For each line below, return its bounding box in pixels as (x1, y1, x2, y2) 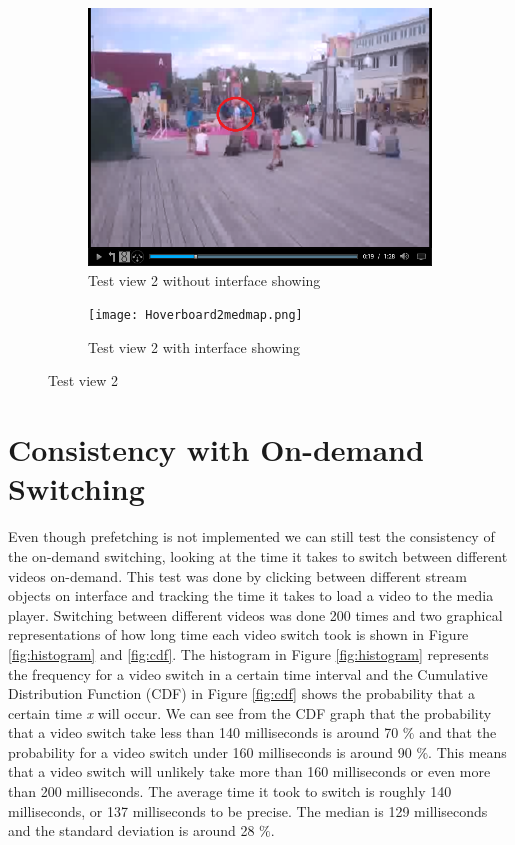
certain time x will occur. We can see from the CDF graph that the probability (8, 702, 492, 723)
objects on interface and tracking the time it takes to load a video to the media (8, 585, 494, 606)
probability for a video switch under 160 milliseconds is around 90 (8, 741, 412, 762)
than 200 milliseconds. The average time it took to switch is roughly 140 (8, 781, 452, 802)
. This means (428, 741, 507, 762)
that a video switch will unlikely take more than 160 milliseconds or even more (8, 761, 491, 782)
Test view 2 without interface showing (88, 269, 321, 290)
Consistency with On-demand (8, 429, 424, 470)
